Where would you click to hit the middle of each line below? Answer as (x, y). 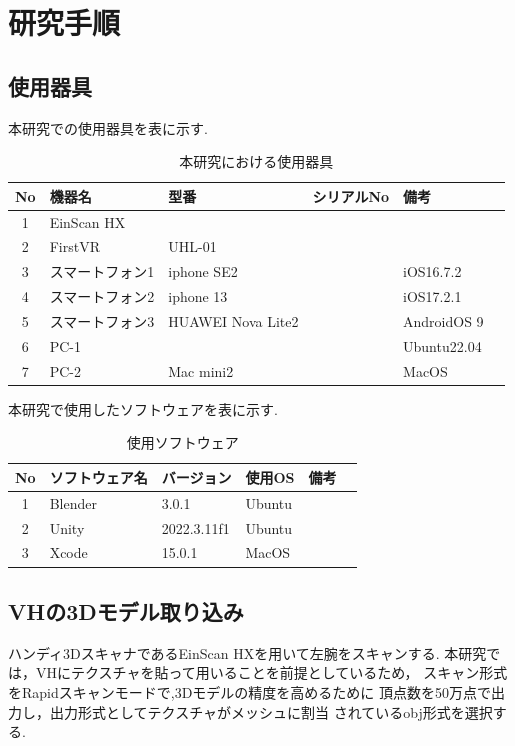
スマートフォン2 (102, 296)
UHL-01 (192, 246)
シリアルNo (351, 195)
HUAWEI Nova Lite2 (233, 320)
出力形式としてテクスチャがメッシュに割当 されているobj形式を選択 (271, 711)
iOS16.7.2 (432, 271)
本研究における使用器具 (256, 161)
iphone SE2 (203, 271)
